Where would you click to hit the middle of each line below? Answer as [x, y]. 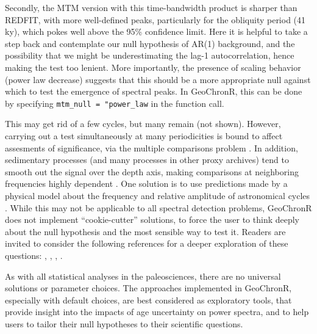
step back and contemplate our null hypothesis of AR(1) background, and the [150, 43]
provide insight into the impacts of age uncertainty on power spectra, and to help [157, 312]
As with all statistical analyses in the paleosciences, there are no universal [143, 276]
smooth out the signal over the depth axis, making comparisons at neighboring [152, 171]
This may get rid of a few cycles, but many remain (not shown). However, [143, 124]
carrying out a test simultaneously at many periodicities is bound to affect [144, 136]
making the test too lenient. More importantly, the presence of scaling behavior [153, 67]
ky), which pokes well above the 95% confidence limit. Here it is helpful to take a [156, 31]
